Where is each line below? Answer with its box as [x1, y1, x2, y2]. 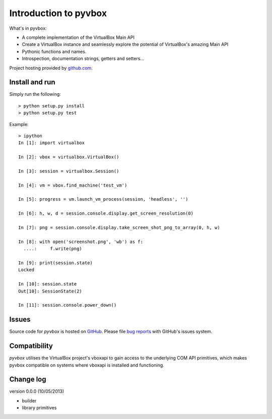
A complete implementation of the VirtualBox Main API [22, 34, 134, 40]
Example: [9, 121, 29, 127]
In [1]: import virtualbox [18, 140, 85, 146]
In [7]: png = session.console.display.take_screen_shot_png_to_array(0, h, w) [18, 225, 220, 230]
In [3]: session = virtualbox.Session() [18, 168, 119, 174]
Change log [9, 375, 46, 384]
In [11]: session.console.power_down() [18, 303, 117, 308]
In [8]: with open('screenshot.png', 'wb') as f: [18, 238, 144, 245]
